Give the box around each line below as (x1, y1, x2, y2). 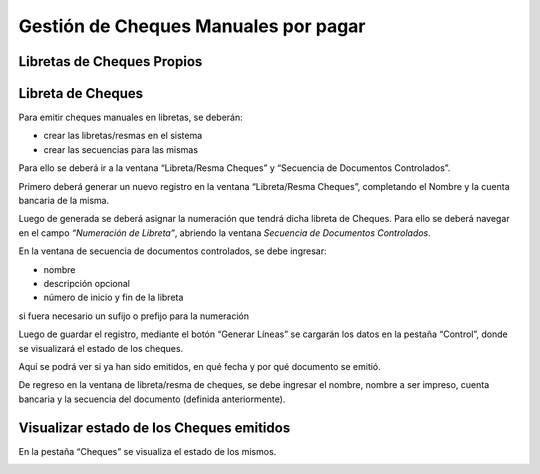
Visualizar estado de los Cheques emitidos (18, 419, 291, 436)
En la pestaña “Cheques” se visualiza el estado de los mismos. (18, 445, 277, 457)
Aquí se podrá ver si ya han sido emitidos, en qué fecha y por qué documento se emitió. (18, 360, 382, 372)
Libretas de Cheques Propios (18, 53, 203, 70)
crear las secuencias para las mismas (43, 143, 199, 155)
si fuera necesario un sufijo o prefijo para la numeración (18, 310, 250, 322)
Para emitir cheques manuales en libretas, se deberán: (18, 111, 244, 124)
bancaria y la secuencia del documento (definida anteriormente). (18, 393, 286, 405)
